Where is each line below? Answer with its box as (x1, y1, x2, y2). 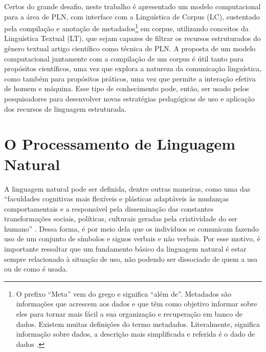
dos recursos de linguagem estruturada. (4, 103, 127, 114)
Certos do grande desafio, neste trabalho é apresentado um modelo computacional (4, 1, 261, 11)
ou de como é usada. (4, 263, 68, 274)
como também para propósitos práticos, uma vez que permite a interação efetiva (4, 73, 256, 84)
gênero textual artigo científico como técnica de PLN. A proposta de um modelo (4, 43, 256, 54)
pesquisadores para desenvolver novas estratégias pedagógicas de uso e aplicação (4, 93, 255, 103)
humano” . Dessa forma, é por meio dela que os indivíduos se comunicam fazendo (4, 223, 259, 234)
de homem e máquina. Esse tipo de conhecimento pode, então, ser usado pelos (4, 83, 249, 94)
